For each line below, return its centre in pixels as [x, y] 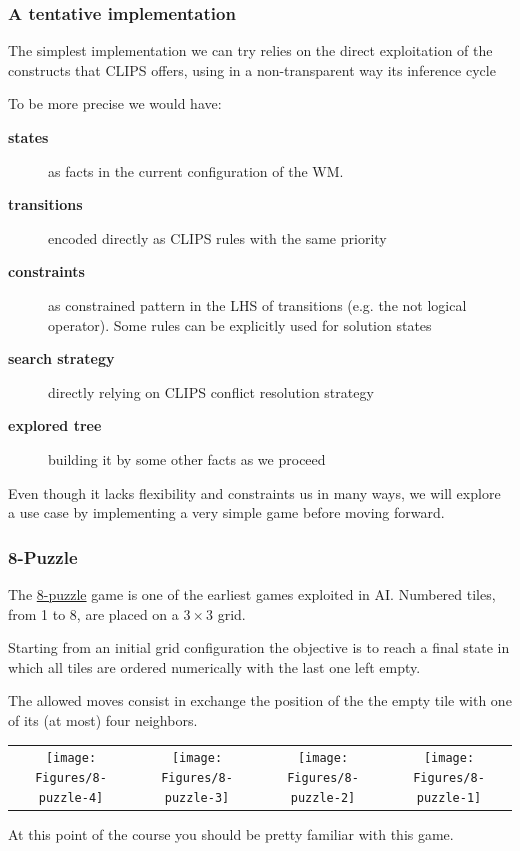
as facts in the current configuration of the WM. [196, 170]
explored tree [55, 425]
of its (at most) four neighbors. [103, 719]
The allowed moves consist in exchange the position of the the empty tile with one [260, 700]
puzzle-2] [323, 797]
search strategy [61, 358]
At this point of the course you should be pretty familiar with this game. [231, 833]
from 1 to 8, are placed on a [93, 613]
